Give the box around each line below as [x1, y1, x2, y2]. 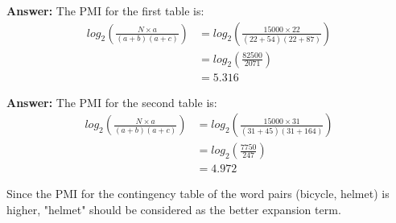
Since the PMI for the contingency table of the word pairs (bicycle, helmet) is [6, 185, 390, 202]
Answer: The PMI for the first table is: [6, 2, 204, 19]
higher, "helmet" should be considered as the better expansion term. [6, 200, 341, 217]
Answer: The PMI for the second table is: [6, 93, 217, 110]
